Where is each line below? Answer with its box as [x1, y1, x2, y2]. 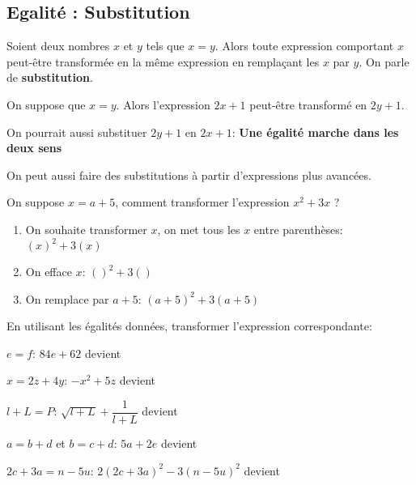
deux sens [6, 139, 62, 156]
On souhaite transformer [25, 220, 147, 237]
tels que [146, 37, 185, 54]
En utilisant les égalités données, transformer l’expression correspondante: [6, 317, 372, 334]
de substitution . [6, 69, 93, 86]
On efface [25, 263, 72, 280]
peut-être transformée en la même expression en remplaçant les [6, 53, 320, 70]
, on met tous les [157, 220, 240, 237]
